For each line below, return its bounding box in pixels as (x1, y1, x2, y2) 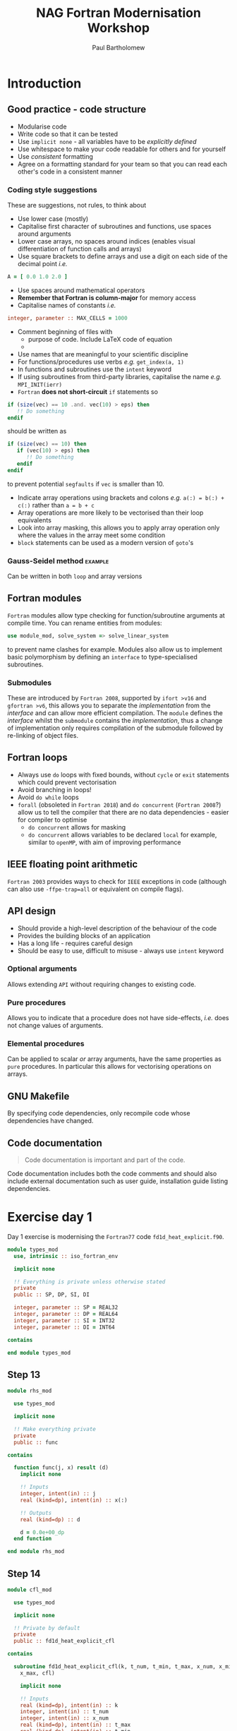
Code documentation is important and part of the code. (24, 1156, 186, 1164)
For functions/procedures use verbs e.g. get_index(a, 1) (17, 357, 185, 366)
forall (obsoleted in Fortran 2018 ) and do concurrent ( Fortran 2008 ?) (17, 800, 221, 809)
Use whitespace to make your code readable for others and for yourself (17, 145, 226, 153)
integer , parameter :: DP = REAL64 (13, 1311, 119, 1318)
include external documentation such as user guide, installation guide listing (7, 1177, 229, 1185)
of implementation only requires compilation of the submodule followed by (7, 724, 224, 732)
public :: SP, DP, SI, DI (13, 1291, 90, 1298)
